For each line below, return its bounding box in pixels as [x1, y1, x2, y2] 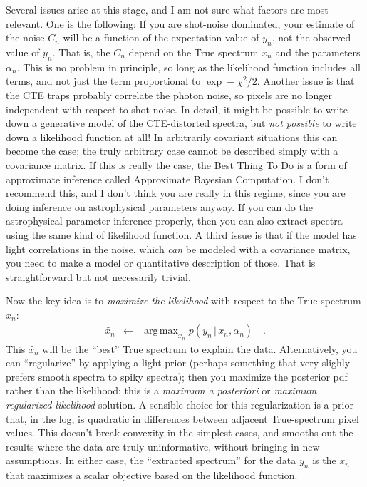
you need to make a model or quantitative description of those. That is [6, 255, 316, 270]
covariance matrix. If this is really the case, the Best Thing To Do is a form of [6, 157, 347, 172]
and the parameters [275, 44, 361, 59]
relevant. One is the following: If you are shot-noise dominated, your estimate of [6, 16, 355, 31]
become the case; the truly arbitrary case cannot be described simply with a [6, 143, 338, 158]
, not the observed [272, 30, 351, 45]
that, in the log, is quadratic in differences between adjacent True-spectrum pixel [6, 411, 359, 426]
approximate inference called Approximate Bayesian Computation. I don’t [6, 171, 329, 186]
